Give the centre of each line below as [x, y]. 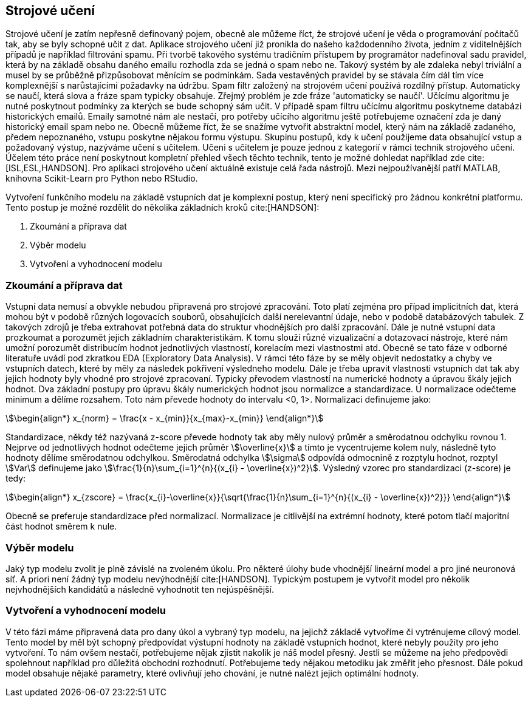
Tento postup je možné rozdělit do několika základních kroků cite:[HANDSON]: [163, 208]
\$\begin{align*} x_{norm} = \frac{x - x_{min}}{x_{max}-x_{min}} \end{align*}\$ [165, 418]
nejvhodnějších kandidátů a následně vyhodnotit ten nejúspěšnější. [140, 589]
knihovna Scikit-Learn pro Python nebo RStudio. [102, 179]
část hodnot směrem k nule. [61, 526]
